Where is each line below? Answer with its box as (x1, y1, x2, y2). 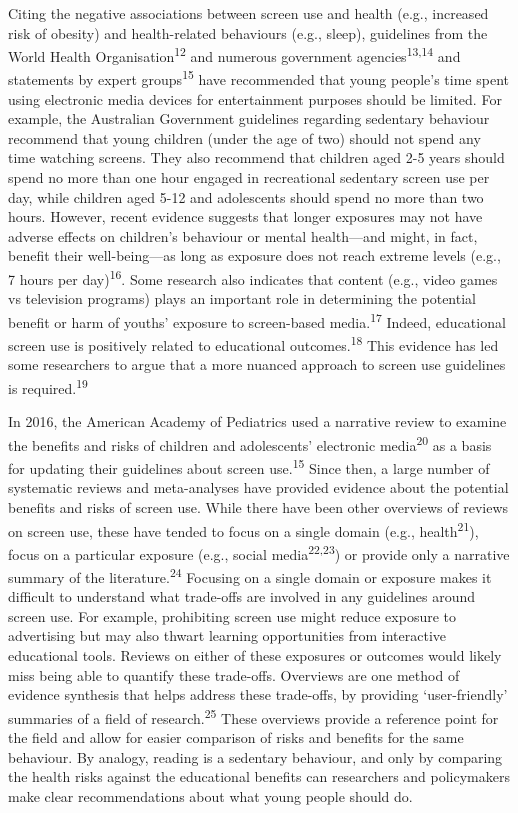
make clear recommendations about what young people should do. (8, 785, 413, 806)
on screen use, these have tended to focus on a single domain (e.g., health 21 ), (8, 517, 479, 541)
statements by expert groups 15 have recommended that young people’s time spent (8, 66, 509, 90)
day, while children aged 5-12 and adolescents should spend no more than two (8, 186, 484, 207)
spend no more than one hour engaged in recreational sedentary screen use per (8, 167, 490, 188)
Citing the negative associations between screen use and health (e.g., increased (8, 3, 489, 23)
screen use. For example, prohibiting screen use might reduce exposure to (8, 605, 457, 626)
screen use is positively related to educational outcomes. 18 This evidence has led (8, 332, 499, 355)
